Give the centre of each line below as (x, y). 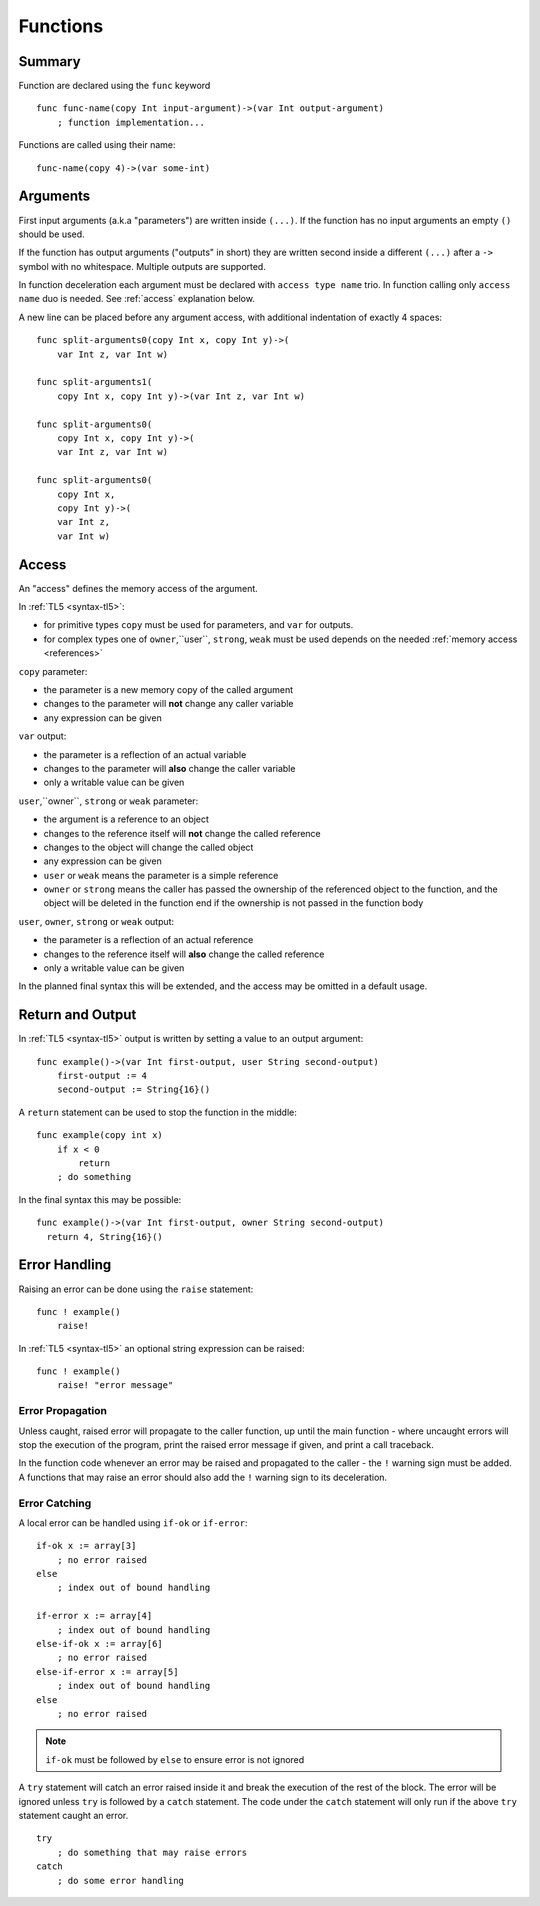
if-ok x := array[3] (86, 1546)
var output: (42, 736)
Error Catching (55, 1503)
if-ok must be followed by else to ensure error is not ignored (175, 1759)
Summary (49, 61)
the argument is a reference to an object (126, 819)
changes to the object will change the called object (148, 847)
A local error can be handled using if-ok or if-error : (133, 1522)
